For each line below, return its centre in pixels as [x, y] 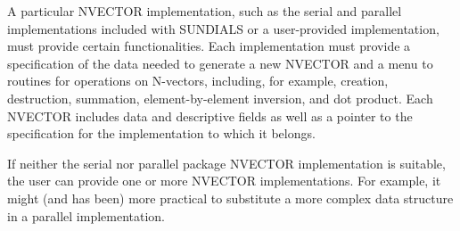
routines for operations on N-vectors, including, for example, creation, [198, 81]
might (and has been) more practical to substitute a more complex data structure [230, 198]
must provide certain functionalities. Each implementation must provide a [209, 46]
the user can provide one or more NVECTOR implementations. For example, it [224, 181]
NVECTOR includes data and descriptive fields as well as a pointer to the [210, 115]
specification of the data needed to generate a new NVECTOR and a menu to [220, 63]
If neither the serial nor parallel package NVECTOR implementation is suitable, [226, 163]
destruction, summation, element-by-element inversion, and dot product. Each [220, 98]
